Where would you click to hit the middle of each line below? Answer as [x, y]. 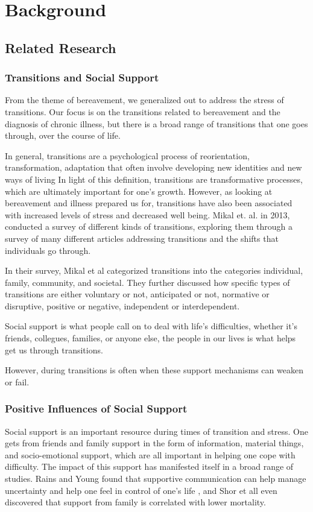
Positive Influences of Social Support [96, 409]
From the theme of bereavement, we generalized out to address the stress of [144, 100]
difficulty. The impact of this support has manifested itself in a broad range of [149, 466]
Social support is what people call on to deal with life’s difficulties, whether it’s [151, 326]
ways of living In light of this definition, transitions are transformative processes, [154, 179]
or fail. [17, 381]
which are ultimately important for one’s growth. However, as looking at [139, 191]
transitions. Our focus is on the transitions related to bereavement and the [143, 111]
